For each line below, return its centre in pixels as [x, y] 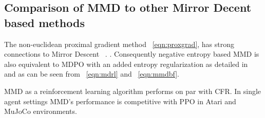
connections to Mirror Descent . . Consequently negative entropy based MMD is [132, 54]
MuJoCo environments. [41, 111]
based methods [44, 22]
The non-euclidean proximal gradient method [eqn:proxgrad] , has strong [119, 44]
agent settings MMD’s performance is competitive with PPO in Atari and [120, 101]
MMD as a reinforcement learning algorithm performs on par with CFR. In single [133, 91]
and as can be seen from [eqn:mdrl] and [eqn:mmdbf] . [92, 74]
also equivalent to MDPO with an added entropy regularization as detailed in [126, 64]
